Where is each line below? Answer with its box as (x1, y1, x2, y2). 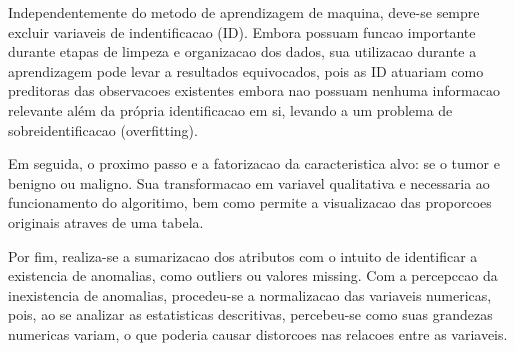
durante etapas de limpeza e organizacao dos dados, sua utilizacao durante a (8, 41, 477, 62)
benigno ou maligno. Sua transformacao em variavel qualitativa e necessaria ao (8, 172, 490, 193)
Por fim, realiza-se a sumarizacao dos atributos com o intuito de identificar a (8, 245, 478, 266)
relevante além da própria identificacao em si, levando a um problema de (8, 99, 453, 120)
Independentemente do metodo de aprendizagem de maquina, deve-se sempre (8, 2, 480, 22)
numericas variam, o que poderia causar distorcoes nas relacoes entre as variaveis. (8, 323, 508, 344)
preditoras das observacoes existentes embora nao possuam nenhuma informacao (8, 80, 500, 101)
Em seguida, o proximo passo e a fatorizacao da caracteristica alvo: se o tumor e (8, 153, 500, 174)
